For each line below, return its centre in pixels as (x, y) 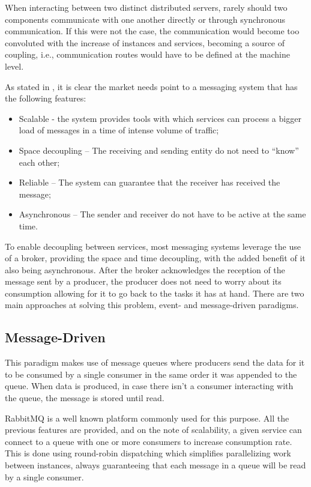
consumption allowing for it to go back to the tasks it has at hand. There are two (155, 293)
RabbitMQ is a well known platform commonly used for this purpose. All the (147, 418)
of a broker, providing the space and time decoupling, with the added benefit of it (155, 258)
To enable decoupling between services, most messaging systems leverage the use (153, 246)
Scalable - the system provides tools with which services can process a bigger (160, 118)
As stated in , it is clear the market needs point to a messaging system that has (151, 86)
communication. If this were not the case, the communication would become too (152, 31)
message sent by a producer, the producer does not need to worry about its (143, 281)
